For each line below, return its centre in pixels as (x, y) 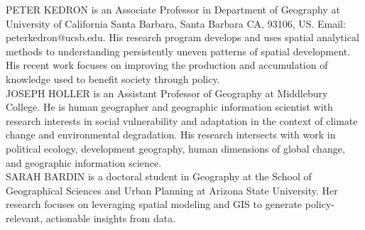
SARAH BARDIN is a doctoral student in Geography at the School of (159, 176)
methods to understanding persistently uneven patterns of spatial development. (178, 51)
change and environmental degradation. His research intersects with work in (171, 135)
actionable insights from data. (111, 218)
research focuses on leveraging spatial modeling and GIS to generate (154, 204)
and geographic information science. (84, 162)
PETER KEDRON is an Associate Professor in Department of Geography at (173, 9)
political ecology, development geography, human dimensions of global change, (175, 148)
